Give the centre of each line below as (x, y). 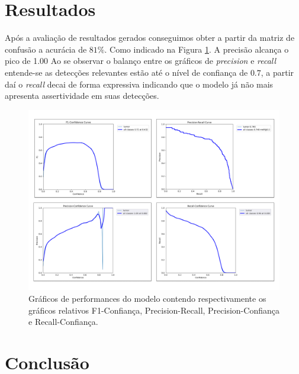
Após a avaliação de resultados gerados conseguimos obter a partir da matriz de (150, 38)
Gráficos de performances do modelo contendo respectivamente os (147, 299)
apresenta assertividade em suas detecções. (82, 96)
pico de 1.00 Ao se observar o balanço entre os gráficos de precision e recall (141, 61)
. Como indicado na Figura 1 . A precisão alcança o (197, 49)
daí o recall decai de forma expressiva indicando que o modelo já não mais (139, 84)
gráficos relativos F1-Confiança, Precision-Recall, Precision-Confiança (154, 310)
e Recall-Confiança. (63, 322)
